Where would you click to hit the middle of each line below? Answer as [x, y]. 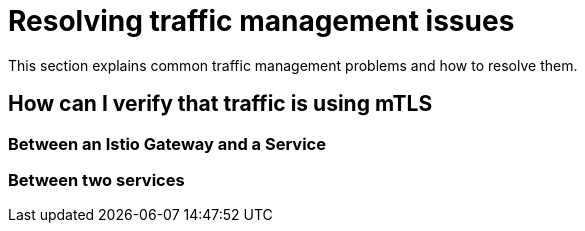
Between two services [96, 179]
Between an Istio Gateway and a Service [167, 143]
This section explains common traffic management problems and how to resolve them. [293, 65]
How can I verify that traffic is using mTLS [220, 104]
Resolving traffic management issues [261, 21]
